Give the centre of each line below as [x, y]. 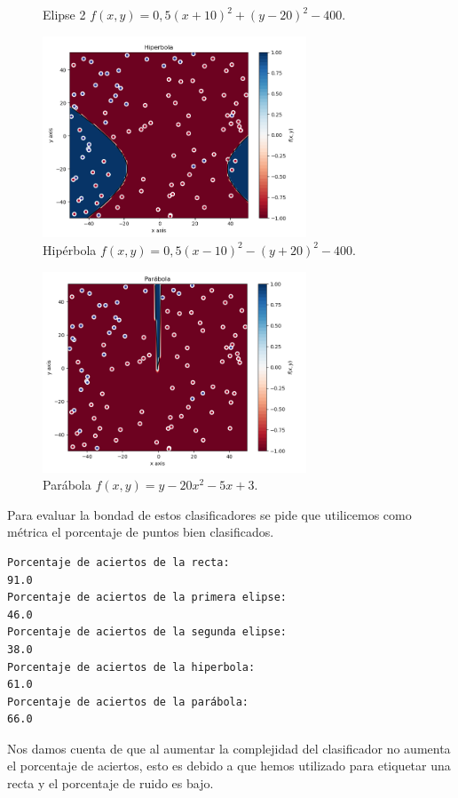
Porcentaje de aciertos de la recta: [118, 562]
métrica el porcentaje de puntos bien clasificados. [141, 532]
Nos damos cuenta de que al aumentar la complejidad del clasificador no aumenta [229, 748]
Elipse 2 [64, 14]
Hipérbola [70, 249]
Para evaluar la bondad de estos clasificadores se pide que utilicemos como [209, 514]
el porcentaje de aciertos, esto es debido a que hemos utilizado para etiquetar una [229, 766]
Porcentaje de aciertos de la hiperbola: [131, 667]
